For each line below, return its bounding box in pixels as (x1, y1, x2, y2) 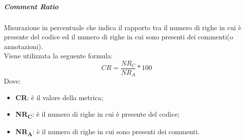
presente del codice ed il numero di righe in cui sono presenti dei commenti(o (4, 32, 233, 42)
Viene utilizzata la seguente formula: (4, 51, 113, 61)
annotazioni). (4, 41, 43, 51)
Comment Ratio (4, 1, 59, 11)
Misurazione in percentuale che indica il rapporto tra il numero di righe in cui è (4, 22, 242, 32)
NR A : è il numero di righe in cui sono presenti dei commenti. (15, 126, 200, 138)
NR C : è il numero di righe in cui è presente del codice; (15, 108, 180, 120)
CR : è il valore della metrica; (15, 92, 103, 103)
